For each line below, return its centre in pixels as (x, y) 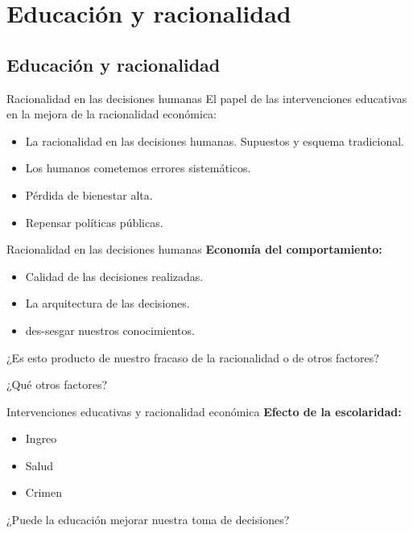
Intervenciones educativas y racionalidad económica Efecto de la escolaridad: (204, 411)
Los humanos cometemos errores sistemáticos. (138, 168)
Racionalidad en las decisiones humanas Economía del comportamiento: (194, 249)
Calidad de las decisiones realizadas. (114, 276)
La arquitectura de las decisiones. (107, 303)
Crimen (43, 492)
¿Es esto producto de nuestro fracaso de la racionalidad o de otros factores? (193, 357)
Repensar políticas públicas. (94, 222)
